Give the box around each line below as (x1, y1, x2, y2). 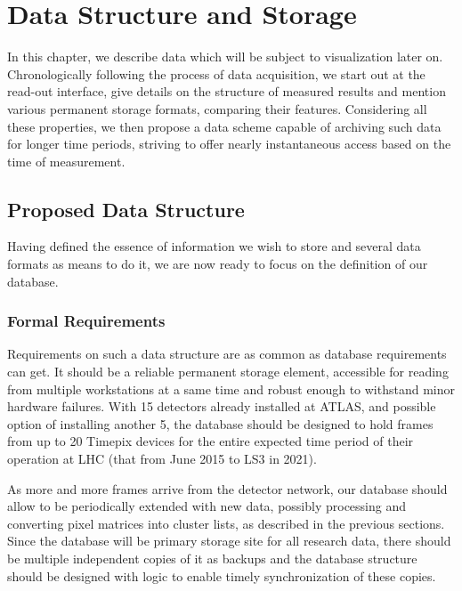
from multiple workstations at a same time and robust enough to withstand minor (7, 379, 455, 398)
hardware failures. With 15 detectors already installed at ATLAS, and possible (7, 397, 436, 416)
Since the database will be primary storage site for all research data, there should (7, 531, 451, 550)
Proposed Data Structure (7, 195, 245, 223)
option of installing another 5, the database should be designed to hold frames (7, 414, 434, 433)
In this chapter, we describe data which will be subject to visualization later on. (7, 47, 443, 66)
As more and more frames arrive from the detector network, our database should (7, 479, 448, 498)
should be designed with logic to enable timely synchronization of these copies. (7, 566, 436, 585)
